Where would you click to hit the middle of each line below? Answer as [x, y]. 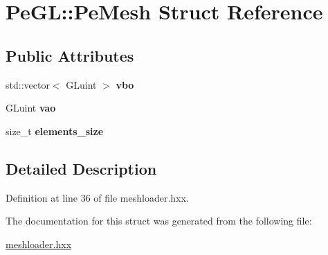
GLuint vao [31, 108]
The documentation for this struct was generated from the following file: [159, 221]
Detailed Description [81, 168]
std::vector [28, 84]
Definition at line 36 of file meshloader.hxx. [97, 197]
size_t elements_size [55, 131]
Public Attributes [70, 55]
